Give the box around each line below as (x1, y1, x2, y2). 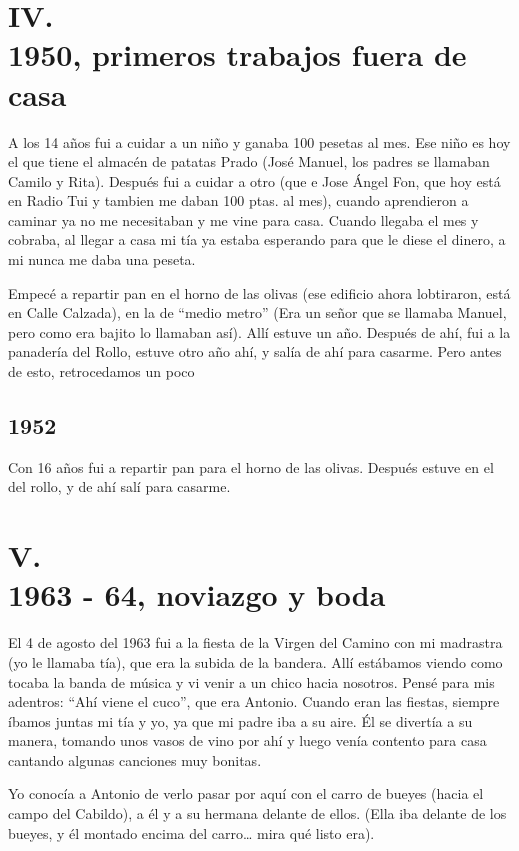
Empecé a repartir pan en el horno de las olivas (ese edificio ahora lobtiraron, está (8, 282, 511, 303)
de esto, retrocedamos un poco (8, 361, 195, 382)
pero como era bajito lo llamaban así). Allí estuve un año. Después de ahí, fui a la (8, 321, 511, 342)
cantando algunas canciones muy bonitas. (8, 749, 262, 770)
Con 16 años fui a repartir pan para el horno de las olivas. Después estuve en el (8, 456, 494, 477)
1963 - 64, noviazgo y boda (8, 574, 386, 615)
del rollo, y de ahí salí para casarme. (8, 476, 231, 497)
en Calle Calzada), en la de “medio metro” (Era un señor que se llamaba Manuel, (8, 302, 507, 323)
